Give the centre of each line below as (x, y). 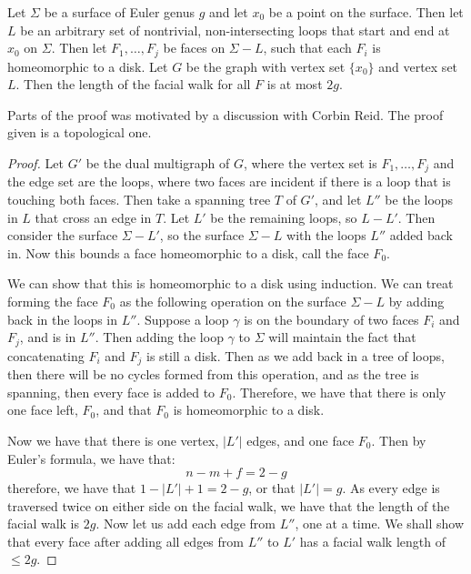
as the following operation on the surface (233, 302)
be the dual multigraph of (158, 163)
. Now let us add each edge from (186, 524)
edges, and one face (301, 440)
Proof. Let (35, 163)
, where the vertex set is (310, 163)
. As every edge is (391, 488)
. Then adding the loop (159, 337)
